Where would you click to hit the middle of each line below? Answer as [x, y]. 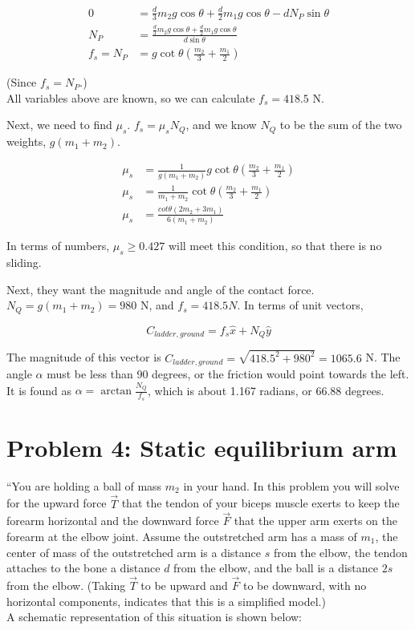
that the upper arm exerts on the [315, 521]
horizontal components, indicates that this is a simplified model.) [166, 601]
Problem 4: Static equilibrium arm [202, 447]
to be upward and [184, 585]
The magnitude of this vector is [84, 357]
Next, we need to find [59, 125]
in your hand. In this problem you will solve [291, 485]
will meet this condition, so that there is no [275, 246]
